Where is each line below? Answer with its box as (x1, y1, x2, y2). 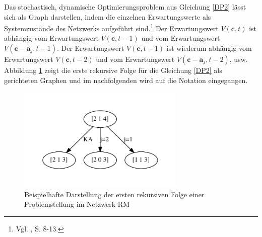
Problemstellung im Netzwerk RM (24, 199, 129, 209)
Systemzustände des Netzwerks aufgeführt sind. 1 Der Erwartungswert (4, 22, 219, 33)
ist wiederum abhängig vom (166, 43, 252, 53)
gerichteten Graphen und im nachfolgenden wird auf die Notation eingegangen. (4, 74, 248, 85)
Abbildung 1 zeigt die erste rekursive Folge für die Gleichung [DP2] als (4, 65, 222, 75)
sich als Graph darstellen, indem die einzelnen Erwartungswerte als (4, 11, 211, 22)
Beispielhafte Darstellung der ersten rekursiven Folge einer (24, 189, 205, 199)
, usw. (229, 54, 248, 64)
